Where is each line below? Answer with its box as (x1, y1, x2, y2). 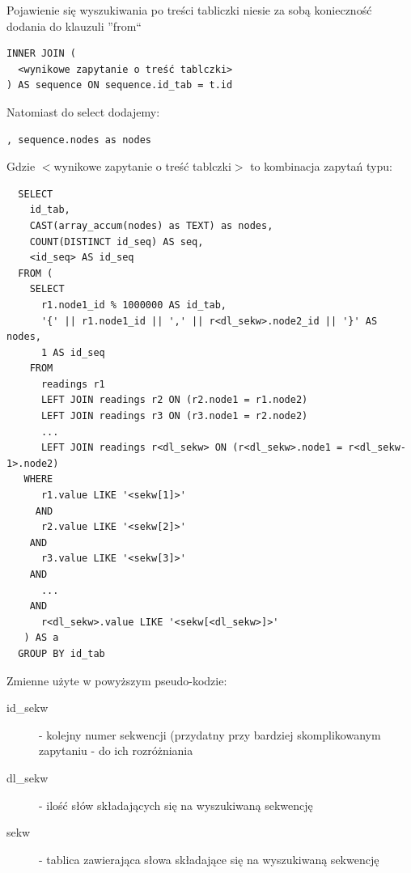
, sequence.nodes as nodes (6, 133, 151, 146)
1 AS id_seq (40, 346, 105, 358)
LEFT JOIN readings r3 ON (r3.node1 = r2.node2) (40, 410, 308, 422)
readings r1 (40, 378, 105, 390)
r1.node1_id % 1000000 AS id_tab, (40, 299, 227, 311)
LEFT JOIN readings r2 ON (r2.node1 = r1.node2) (40, 394, 308, 406)
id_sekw (6, 699, 49, 716)
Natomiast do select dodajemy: (6, 103, 160, 120)
